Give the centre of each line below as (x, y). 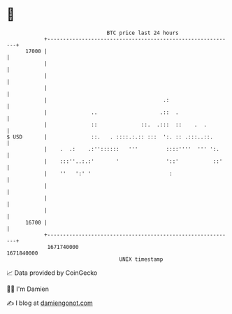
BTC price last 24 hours (143, 33)
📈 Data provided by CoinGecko (52, 273)
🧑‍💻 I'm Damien (28, 289)
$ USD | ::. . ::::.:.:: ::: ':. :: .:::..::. (110, 137)
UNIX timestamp (141, 259)
